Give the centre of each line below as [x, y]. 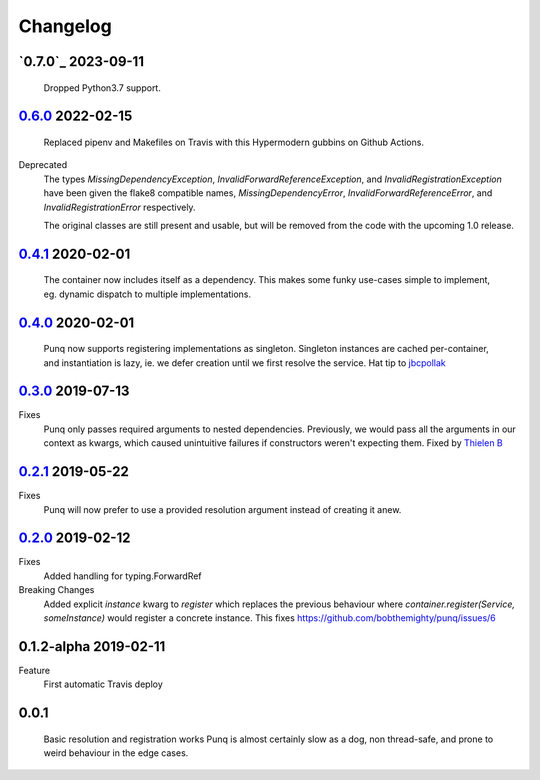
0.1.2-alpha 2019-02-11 [92, 646]
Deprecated [43, 165]
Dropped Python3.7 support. [102, 87]
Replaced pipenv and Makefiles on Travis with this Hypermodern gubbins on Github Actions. [234, 142]
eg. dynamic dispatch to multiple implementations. [147, 294]
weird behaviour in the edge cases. [116, 753]
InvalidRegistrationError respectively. [119, 207]
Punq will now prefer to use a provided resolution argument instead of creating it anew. [222, 509]
